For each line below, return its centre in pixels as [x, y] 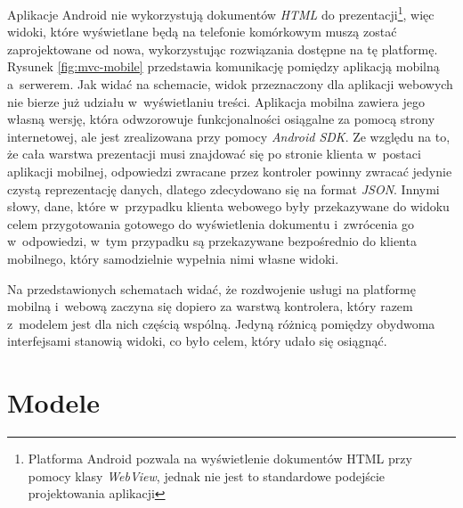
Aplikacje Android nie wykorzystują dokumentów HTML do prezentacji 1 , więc [221, 13]
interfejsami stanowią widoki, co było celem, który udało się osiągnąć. [197, 341]
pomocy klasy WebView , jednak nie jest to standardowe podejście [207, 475]
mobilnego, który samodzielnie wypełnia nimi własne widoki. [173, 258]
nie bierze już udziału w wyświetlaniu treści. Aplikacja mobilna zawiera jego [216, 101]
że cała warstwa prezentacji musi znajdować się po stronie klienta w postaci [214, 154]
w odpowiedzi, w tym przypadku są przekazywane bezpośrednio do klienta [212, 241]
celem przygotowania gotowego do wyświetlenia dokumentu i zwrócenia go [211, 223]
